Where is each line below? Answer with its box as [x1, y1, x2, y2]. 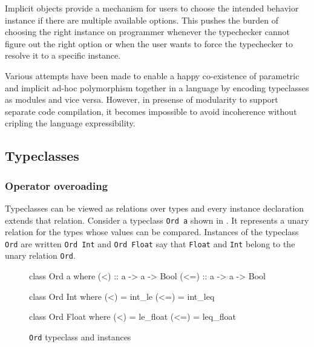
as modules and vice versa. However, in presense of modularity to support [5, 93, 278, 106]
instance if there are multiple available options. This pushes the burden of [5, 13, 279, 26]
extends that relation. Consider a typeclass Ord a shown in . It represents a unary [5, 213, 309, 226]
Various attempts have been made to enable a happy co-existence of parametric [5, 69, 299, 82]
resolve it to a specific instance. [5, 49, 121, 62]
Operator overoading [5, 178, 108, 193]
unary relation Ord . [5, 249, 76, 262]
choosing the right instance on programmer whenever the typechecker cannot [5, 25, 290, 38]
